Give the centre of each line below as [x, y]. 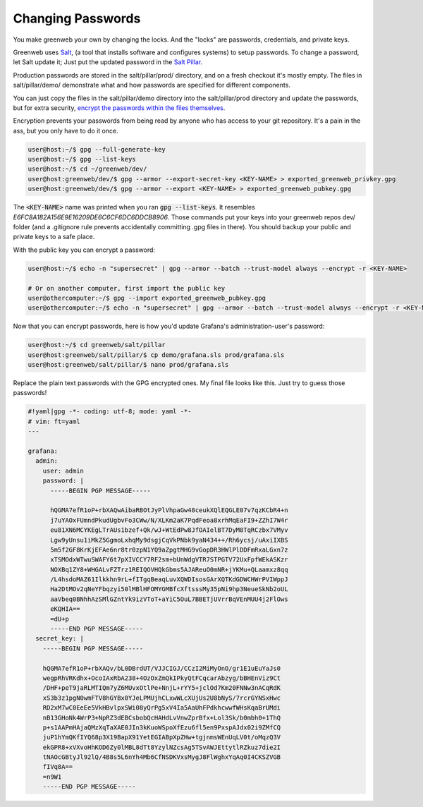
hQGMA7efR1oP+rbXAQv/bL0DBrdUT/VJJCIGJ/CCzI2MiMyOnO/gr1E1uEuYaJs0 [162, 668]
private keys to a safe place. [54, 237]
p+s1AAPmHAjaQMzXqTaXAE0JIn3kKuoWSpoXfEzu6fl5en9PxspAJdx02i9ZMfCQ [162, 727]
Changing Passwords [77, 18]
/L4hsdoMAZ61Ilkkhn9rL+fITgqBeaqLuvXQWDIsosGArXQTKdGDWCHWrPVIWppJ [169, 580]
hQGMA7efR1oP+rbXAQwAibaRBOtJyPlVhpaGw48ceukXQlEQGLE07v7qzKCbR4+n [169, 510]
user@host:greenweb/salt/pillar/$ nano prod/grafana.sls [128, 365]
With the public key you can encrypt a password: [84, 250]
